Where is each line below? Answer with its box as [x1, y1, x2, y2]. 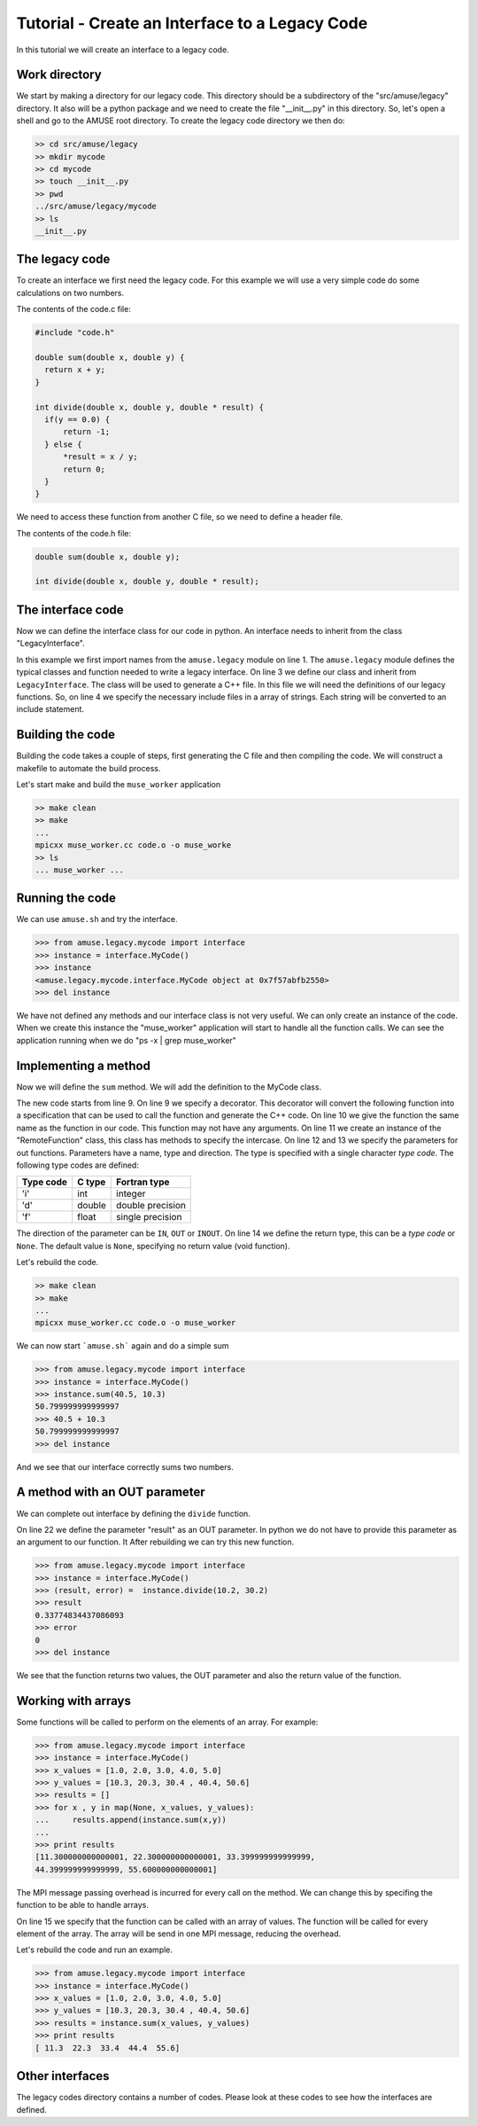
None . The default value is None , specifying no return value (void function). [16, 1240, 290, 1251]
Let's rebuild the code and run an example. [16, 1944, 173, 1955]
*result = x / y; [63, 452, 139, 462]
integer [116, 1188, 146, 1200]
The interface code [16, 602, 124, 617]
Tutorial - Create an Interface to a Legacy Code [16, 13, 368, 33]
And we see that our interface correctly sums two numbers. [16, 1461, 234, 1472]
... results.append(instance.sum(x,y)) [35, 1815, 227, 1825]
